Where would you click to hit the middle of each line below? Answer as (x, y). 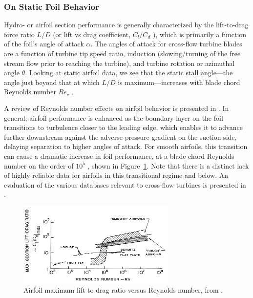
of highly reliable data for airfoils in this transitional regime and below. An (116, 175)
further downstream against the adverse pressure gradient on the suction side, (120, 137)
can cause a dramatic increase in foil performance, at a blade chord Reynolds (119, 156)
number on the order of (39, 165)
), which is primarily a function (200, 34)
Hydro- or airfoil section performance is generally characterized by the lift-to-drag (126, 25)
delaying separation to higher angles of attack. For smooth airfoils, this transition (126, 146)
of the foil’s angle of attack (44, 44)
